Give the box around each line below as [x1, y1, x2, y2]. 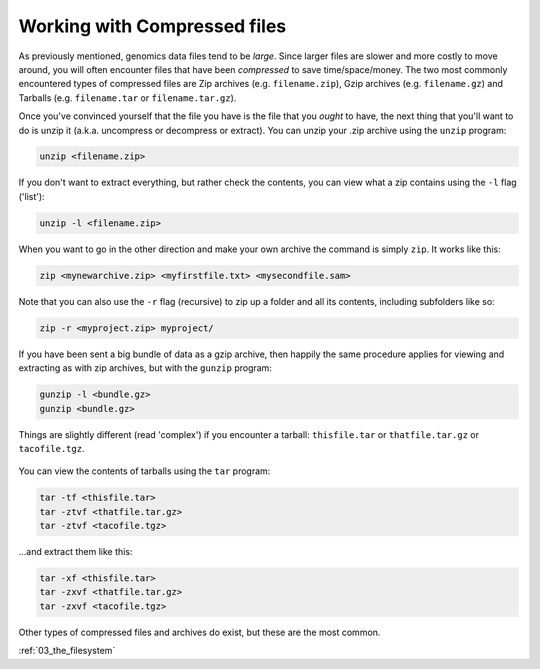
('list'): [18, 190, 45, 202]
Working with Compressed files [18, 15, 287, 37]
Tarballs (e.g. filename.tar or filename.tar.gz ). [18, 91, 237, 104]
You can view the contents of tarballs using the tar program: [18, 465, 271, 477]
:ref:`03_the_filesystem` [18, 645, 116, 657]
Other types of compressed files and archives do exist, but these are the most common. [18, 626, 381, 638]
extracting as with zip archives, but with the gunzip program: [18, 362, 272, 374]
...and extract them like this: [18, 546, 133, 558]
